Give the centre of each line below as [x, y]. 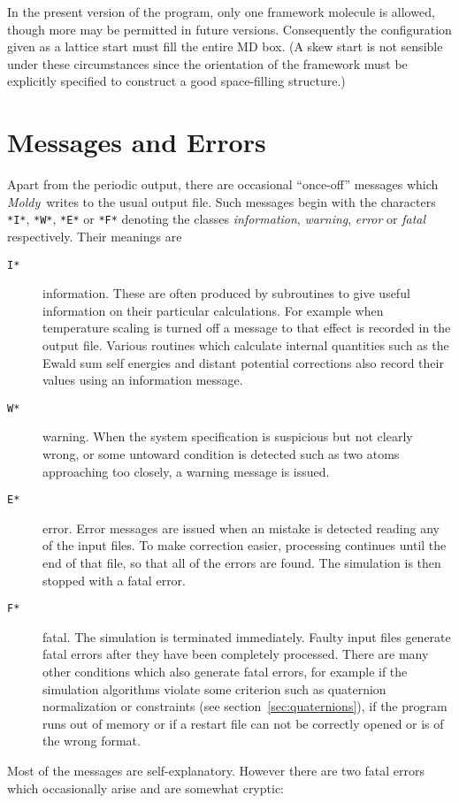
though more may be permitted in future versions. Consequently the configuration [229, 29]
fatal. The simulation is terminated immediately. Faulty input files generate [247, 636]
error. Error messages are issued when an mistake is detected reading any [241, 528]
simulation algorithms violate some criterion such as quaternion [214, 688]
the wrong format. [92, 741]
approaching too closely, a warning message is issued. [186, 471]
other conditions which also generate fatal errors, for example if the [225, 672]
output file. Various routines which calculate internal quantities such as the [246, 344]
